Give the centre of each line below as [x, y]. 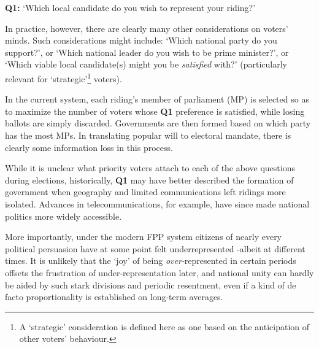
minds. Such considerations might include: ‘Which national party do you [141, 40]
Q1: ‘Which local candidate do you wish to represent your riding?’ [130, 7]
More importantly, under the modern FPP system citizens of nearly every [144, 237]
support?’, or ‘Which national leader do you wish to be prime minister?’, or [147, 52]
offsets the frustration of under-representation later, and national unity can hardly [159, 272]
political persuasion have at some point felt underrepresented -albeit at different [155, 248]
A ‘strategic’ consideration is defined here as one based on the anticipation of [164, 326]
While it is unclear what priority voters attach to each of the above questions [150, 168]
